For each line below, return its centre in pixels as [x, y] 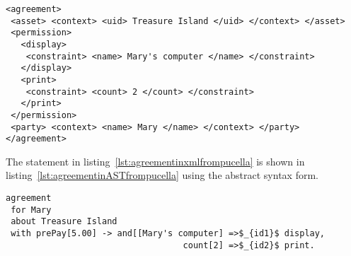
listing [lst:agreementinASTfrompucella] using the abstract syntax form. [162, 175]
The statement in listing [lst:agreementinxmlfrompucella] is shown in [155, 161]
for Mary [31, 210]
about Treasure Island [64, 222]
